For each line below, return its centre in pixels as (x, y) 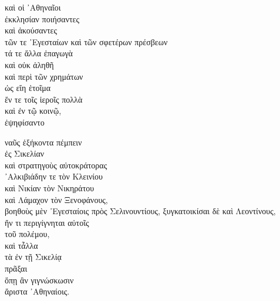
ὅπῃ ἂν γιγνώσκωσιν (39, 280)
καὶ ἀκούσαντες (31, 30)
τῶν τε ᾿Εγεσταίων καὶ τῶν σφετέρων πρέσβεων (86, 41)
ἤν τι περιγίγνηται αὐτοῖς (47, 222)
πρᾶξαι (16, 268)
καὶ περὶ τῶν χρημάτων (44, 76)
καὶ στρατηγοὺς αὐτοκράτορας (56, 165)
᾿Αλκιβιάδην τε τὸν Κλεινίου (54, 176)
